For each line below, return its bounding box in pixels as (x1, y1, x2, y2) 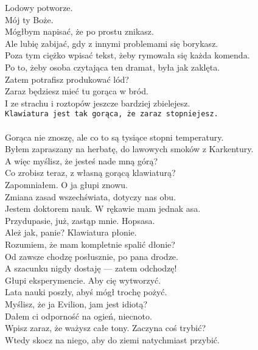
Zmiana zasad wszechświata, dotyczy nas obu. (5, 190, 176, 203)
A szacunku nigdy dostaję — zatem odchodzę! (5, 262, 177, 275)
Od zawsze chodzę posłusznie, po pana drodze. (5, 250, 178, 262)
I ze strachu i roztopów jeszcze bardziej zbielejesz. (5, 96, 190, 109)
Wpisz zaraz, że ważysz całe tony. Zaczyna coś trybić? (5, 321, 206, 334)
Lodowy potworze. (5, 1, 73, 13)
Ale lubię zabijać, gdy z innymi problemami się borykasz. (5, 37, 218, 49)
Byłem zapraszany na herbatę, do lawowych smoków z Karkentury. (5, 142, 254, 155)
